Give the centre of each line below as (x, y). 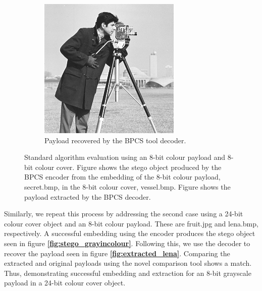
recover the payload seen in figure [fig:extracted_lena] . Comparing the (117, 253)
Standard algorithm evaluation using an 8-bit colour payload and (125, 157)
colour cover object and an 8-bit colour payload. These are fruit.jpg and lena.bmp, (131, 223)
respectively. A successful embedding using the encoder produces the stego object (130, 233)
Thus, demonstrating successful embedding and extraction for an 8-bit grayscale (128, 273)
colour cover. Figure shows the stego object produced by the (128, 167)
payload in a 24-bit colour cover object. (65, 283)
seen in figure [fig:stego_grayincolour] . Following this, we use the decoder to (127, 243)
